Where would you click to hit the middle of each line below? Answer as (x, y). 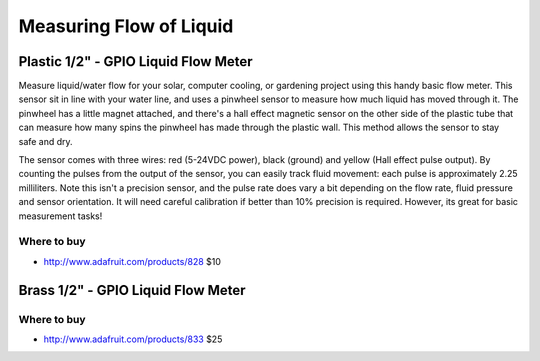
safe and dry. (46, 141)
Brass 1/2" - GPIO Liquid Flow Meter (132, 290)
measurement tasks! (60, 216)
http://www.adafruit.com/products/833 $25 (133, 339)
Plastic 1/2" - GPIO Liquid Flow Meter (136, 61)
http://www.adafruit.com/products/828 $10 (132, 261)
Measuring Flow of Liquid (126, 26)
